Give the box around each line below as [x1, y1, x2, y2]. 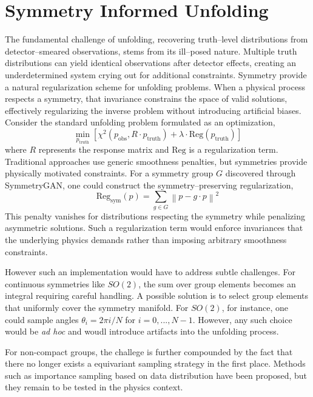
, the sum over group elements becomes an [138, 277, 296, 290]
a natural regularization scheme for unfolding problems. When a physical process [5, 80, 305, 93]
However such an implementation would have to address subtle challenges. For [5, 265, 295, 278]
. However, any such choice [192, 313, 292, 325]
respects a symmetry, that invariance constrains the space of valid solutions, [5, 92, 288, 105]
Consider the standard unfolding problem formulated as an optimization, [5, 116, 275, 128]
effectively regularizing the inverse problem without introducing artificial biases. [5, 104, 301, 116]
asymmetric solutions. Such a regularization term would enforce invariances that [5, 221, 303, 234]
